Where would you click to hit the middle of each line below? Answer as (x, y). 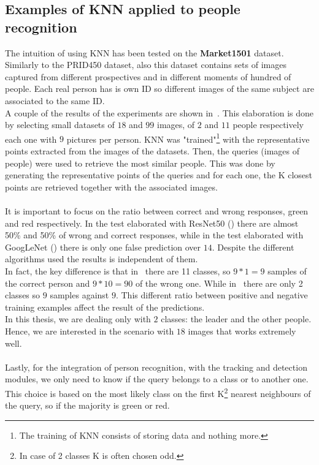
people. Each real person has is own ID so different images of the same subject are (159, 89)
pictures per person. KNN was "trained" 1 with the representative (188, 138)
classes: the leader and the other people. (236, 319)
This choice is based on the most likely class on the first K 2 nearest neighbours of (158, 392)
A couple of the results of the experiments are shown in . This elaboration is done (159, 112)
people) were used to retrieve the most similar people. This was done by (140, 163)
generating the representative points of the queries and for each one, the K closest (159, 175)
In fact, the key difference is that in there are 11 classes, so (118, 270)
